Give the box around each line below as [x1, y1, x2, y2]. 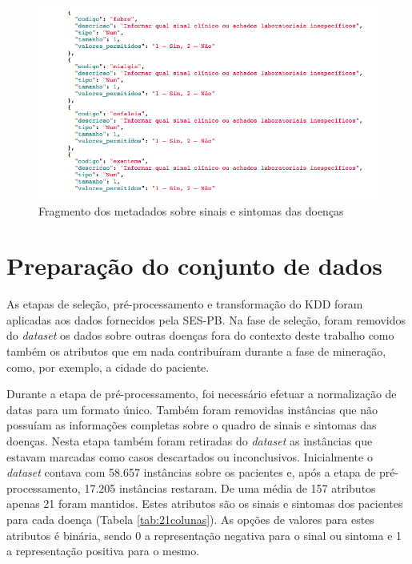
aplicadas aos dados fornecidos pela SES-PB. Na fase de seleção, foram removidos [6, 311, 406, 328]
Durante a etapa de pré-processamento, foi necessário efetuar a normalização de [6, 385, 397, 402]
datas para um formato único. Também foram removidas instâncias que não [6, 401, 378, 417]
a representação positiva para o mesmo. [6, 542, 200, 559]
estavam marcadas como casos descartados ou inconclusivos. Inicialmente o [6, 448, 373, 465]
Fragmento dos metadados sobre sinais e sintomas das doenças [38, 202, 344, 219]
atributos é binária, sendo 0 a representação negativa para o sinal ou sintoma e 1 [6, 526, 402, 543]
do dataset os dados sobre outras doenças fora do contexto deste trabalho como [6, 327, 394, 344]
